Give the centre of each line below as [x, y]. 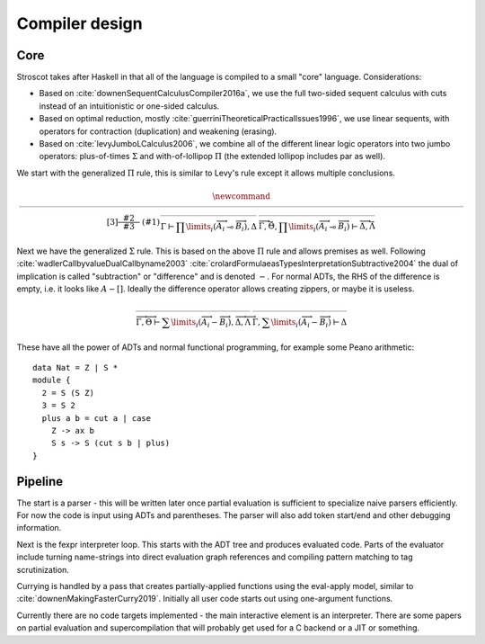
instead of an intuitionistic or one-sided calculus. [129, 106]
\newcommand [242, 196]
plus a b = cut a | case [97, 418]
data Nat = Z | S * [75, 367]
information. [39, 528]
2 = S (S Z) [68, 393]
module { [52, 380]
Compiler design [79, 23]
